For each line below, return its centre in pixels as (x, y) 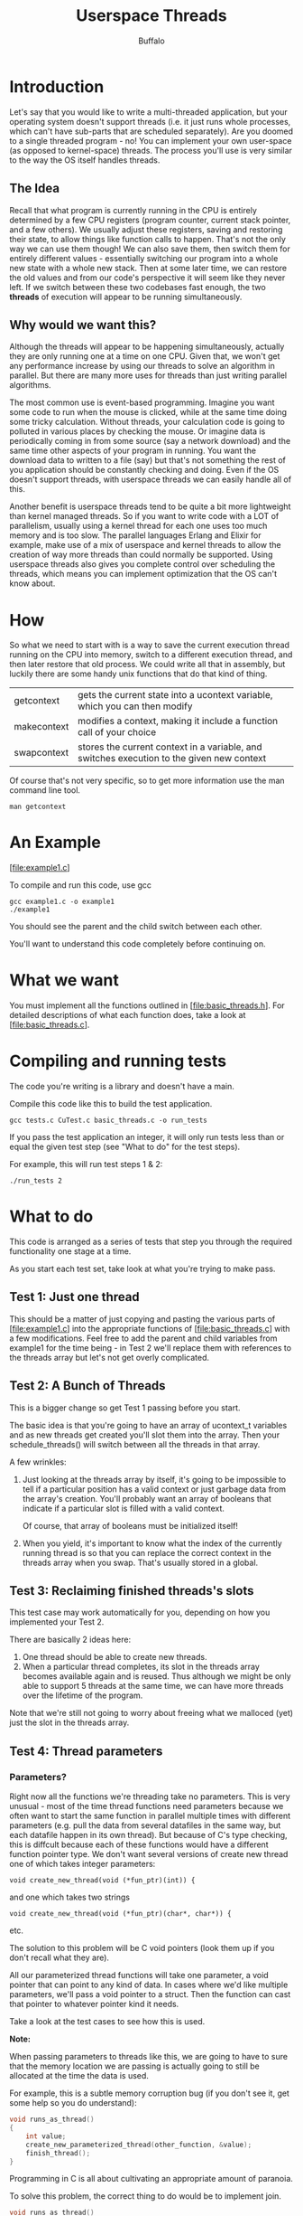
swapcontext (41, 753)
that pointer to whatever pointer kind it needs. (94, 2004)
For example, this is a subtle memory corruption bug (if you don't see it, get (150, 2093)
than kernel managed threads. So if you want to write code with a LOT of (144, 516)
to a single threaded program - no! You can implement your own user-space (151, 140)
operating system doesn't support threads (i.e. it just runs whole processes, (150, 121)
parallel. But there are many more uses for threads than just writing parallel (148, 375)
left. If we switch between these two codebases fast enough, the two (138, 287)
